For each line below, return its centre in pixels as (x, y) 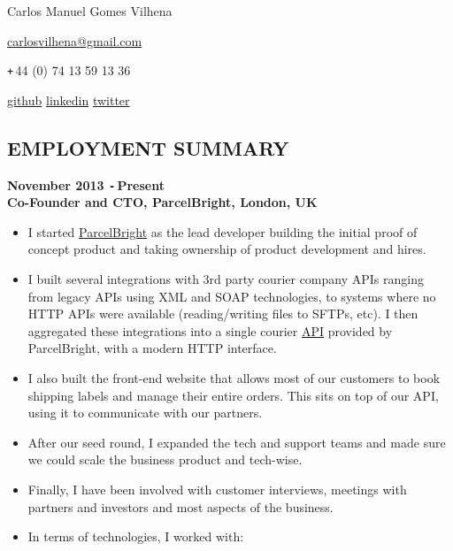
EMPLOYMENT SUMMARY (148, 147)
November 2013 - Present (86, 184)
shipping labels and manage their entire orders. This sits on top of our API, (233, 395)
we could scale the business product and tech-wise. (165, 459)
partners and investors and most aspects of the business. (180, 506)
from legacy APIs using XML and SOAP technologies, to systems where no (232, 296)
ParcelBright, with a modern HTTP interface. (152, 348)
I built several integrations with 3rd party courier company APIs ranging (226, 279)
